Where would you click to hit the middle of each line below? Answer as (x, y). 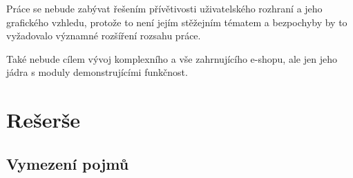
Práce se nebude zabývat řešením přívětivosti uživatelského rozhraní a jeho (164, 8)
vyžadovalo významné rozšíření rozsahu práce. (104, 36)
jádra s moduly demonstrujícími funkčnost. (97, 72)
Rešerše (44, 120)
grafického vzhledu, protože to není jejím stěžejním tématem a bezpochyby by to (177, 22)
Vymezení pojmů (68, 163)
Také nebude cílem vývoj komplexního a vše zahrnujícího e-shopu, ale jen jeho (172, 58)
